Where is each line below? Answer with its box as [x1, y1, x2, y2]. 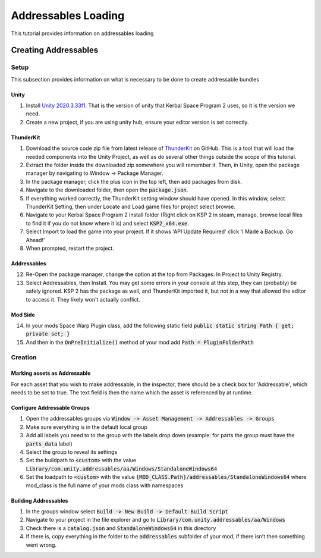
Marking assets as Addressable [11, 369, 91, 377]
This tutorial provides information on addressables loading [11, 30, 154, 37]
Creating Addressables [11, 45, 99, 55]
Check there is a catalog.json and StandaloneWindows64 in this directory [26, 524, 216, 532]
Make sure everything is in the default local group [26, 423, 148, 431]
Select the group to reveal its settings [26, 448, 118, 455]
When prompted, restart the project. [26, 244, 114, 252]
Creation [11, 353, 37, 362]
